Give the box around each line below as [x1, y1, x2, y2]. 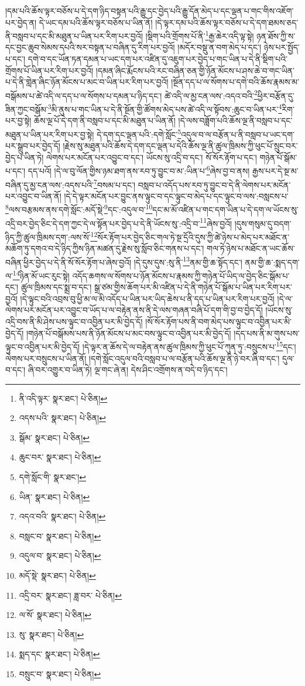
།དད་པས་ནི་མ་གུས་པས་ [234, 327, 300, 339]
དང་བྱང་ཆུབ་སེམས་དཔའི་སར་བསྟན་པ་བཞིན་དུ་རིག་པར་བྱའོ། [5, 41, 175, 53]
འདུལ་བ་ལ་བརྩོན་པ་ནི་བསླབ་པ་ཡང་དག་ [181, 128, 295, 140]
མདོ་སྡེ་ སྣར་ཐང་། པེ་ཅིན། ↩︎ [19, 569, 96, 582]
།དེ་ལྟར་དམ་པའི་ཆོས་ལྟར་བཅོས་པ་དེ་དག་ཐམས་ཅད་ [155, 16, 299, 28]
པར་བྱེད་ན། [5, 16, 37, 28]
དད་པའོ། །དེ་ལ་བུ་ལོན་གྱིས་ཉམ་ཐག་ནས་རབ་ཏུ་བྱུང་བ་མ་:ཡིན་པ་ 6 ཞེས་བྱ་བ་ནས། [28, 163, 250, 176]
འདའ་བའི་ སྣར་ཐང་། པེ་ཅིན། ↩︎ [19, 510, 106, 522]
